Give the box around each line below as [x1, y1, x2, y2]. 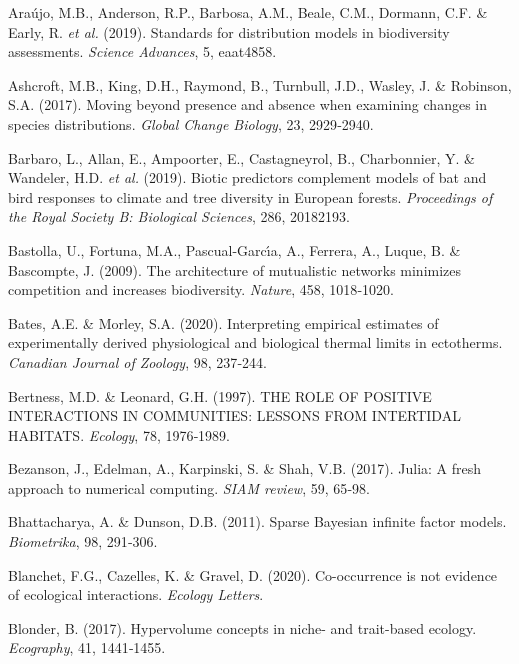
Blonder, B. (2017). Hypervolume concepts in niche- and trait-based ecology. [8, 617, 477, 638]
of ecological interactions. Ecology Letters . [8, 584, 264, 605]
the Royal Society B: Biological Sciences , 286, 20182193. [8, 206, 350, 227]
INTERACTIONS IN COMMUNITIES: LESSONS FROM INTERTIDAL [8, 405, 461, 426]
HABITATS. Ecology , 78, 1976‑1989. [8, 424, 231, 445]
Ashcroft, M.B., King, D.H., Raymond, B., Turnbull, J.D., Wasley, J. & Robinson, [8, 74, 512, 95]
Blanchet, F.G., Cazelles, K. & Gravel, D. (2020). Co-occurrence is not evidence [8, 564, 498, 585]
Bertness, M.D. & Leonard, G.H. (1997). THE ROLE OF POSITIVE [8, 385, 432, 406]
